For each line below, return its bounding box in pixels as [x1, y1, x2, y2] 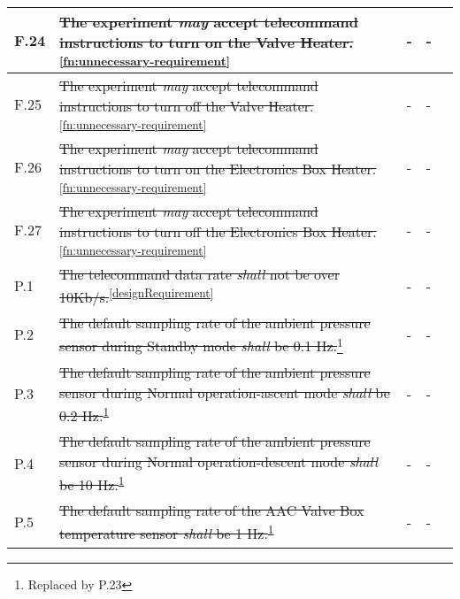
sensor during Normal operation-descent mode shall [59, 450, 378, 472]
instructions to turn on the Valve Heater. [59, 32, 354, 52]
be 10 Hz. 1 [59, 471, 125, 495]
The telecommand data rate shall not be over [59, 264, 340, 284]
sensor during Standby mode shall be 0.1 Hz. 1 [59, 333, 343, 357]
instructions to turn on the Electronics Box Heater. [59, 158, 377, 179]
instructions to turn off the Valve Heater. [59, 96, 314, 116]
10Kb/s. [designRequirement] [59, 284, 214, 308]
